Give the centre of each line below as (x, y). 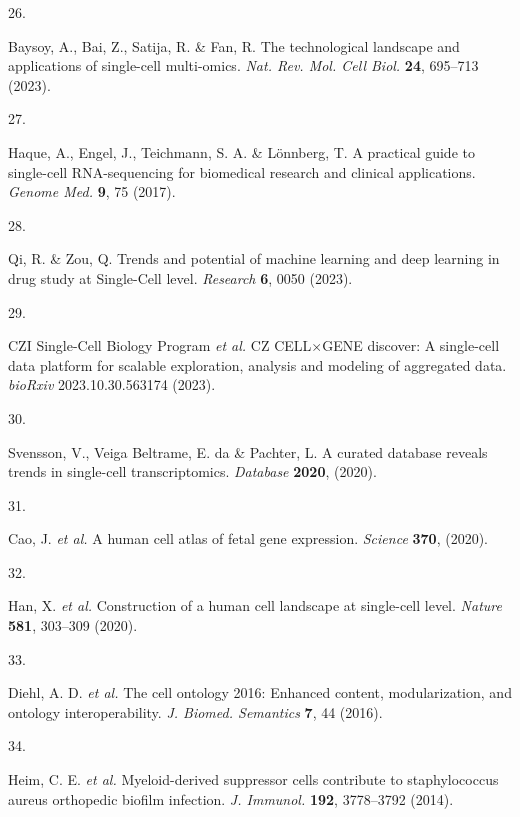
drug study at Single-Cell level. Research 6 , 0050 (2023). (180, 277)
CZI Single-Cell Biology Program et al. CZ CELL (160, 345)
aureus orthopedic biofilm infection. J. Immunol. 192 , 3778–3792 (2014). (231, 798)
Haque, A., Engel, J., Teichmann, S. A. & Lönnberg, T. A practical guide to (241, 151)
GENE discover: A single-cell (411, 345)
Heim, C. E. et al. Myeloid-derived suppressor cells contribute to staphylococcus (253, 779)
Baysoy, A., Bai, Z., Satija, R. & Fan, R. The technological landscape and (234, 45)
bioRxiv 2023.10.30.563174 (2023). (112, 384)
